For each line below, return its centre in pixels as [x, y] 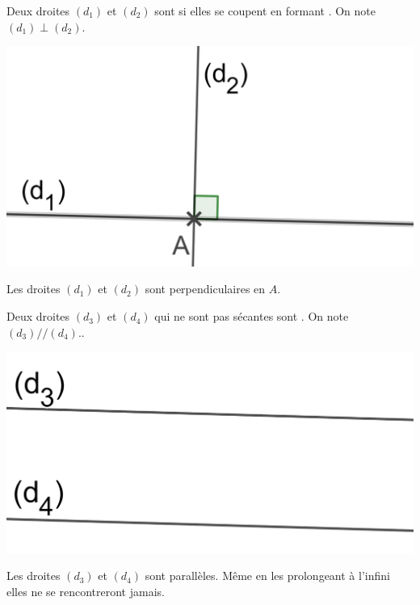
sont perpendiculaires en [205, 289]
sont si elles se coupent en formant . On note [265, 11]
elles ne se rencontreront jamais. [86, 591]
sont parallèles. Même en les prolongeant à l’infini [267, 576]
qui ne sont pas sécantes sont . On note [252, 316]
